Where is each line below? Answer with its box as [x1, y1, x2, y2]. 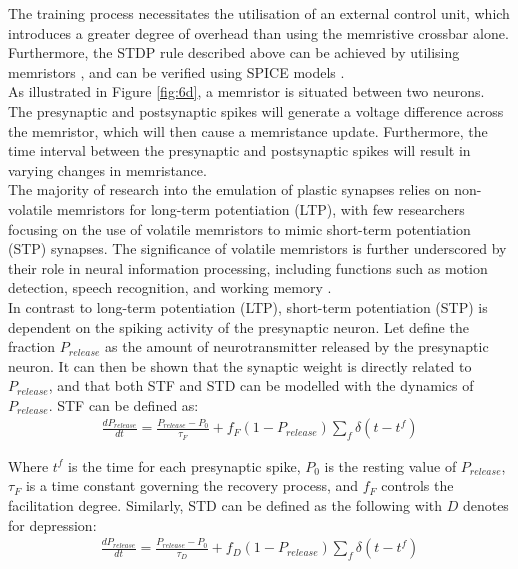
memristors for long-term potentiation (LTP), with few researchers [56, 198, 465, 219]
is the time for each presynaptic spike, [68, 455, 301, 476]
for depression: [8, 514, 97, 535]
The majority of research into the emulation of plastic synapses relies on [8, 179, 450, 200]
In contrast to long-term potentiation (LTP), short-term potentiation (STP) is [8, 296, 488, 317]
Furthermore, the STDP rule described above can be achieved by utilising [8, 42, 460, 63]
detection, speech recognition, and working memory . [8, 277, 332, 298]
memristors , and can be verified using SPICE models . [8, 61, 345, 82]
